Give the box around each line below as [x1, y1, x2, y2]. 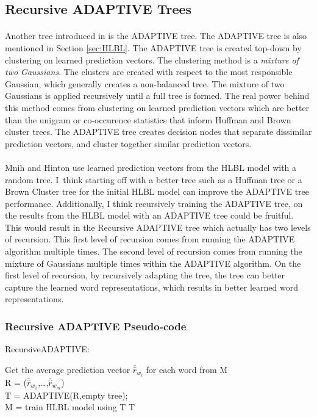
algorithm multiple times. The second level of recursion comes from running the [5, 245, 302, 258]
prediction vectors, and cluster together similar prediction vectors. [5, 137, 252, 150]
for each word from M [146, 363, 228, 375]
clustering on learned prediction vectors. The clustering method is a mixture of [5, 53, 299, 66]
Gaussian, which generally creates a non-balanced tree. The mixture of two [5, 77, 285, 90]
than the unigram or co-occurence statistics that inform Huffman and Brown [5, 113, 291, 126]
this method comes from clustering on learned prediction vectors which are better [5, 101, 310, 114]
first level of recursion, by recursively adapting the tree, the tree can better [5, 269, 285, 281]
